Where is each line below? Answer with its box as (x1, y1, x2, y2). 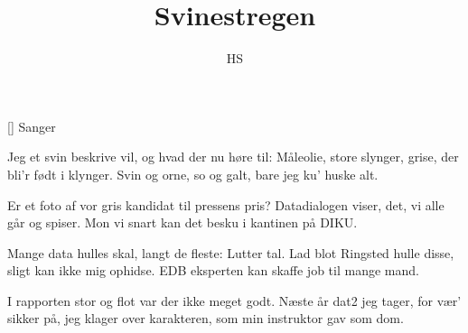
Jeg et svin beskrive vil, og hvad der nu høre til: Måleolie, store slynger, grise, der (7, 147, 459, 166)
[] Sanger (7, 116, 56, 135)
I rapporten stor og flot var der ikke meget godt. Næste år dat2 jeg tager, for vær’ (7, 291, 462, 310)
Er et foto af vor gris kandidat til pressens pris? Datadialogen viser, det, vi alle (7, 195, 445, 214)
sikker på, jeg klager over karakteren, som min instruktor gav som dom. (7, 309, 404, 328)
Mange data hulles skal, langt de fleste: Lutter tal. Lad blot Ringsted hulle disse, (7, 243, 454, 262)
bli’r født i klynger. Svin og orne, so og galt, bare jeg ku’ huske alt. (7, 164, 379, 183)
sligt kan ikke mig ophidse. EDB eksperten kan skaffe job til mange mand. (7, 261, 419, 280)
